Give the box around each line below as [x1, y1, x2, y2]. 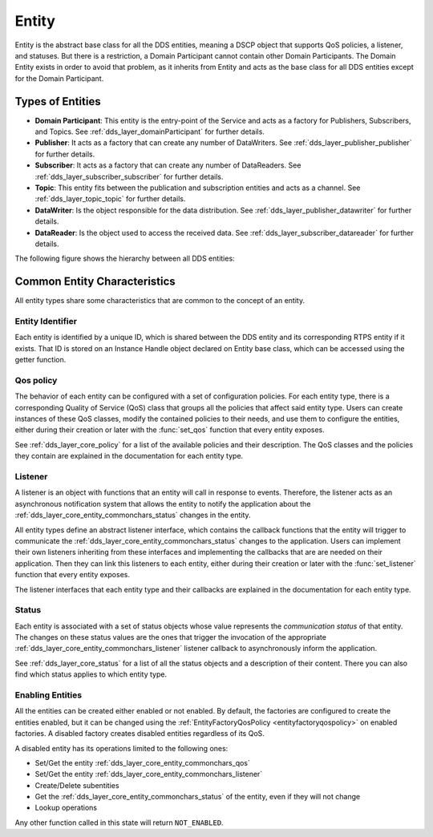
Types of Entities [14, 95, 101, 108]
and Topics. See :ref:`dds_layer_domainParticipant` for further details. [34, 127, 265, 136]
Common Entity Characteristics [14, 275, 176, 289]
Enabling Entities [14, 689, 83, 701]
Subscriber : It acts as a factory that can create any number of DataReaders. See [34, 160, 301, 170]
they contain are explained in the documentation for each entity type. [14, 451, 244, 461]
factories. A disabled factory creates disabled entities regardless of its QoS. [14, 729, 265, 738]
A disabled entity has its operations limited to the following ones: [14, 743, 229, 753]
